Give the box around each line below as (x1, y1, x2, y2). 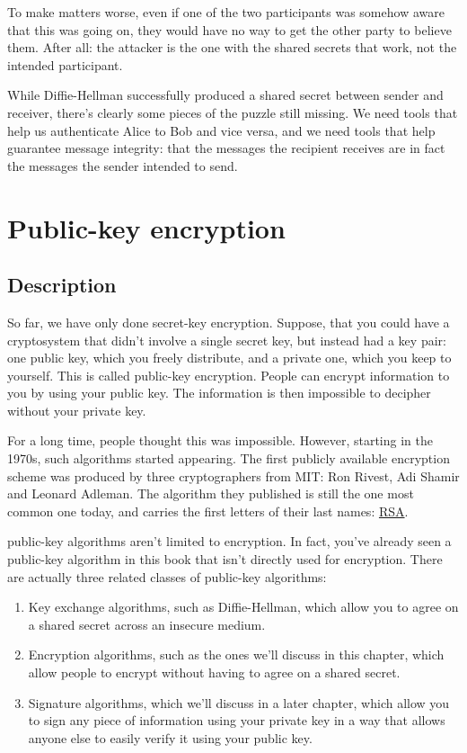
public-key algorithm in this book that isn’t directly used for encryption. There (7, 550, 443, 569)
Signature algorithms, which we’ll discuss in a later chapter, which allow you (28, 693, 450, 712)
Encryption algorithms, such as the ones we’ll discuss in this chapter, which (28, 645, 445, 664)
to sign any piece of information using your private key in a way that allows (28, 711, 445, 730)
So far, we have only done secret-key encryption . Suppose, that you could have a (7, 312, 450, 331)
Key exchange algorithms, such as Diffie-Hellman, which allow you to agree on (28, 597, 459, 616)
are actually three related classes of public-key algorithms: (7, 567, 327, 586)
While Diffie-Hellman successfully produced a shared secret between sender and (7, 85, 444, 104)
